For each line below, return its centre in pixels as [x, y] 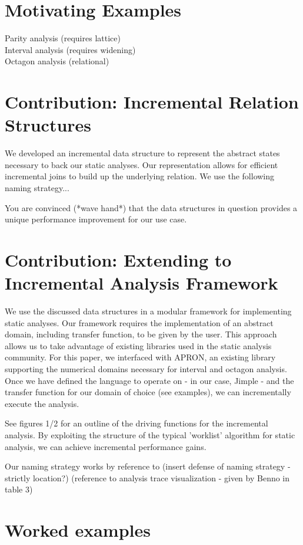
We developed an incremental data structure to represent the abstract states [142, 153]
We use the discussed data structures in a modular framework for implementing [148, 311]
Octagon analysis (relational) [57, 61]
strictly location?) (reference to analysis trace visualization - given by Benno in [147, 477]
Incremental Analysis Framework [141, 283]
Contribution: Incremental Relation [152, 102]
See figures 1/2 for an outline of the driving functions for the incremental [136, 423]
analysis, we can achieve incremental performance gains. [106, 446]
